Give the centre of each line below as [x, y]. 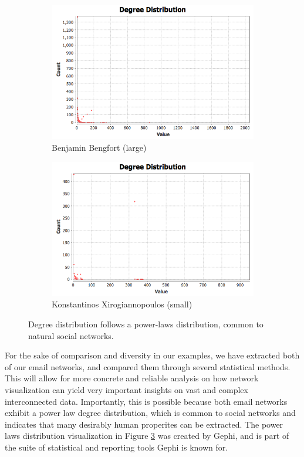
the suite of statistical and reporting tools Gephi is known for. [116, 447]
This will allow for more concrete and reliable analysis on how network [132, 378]
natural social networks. [71, 335]
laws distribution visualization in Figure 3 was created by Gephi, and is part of [147, 436]
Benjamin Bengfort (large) [99, 147]
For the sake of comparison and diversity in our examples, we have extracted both [152, 355]
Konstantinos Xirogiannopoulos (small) [122, 304]
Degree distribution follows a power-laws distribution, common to [146, 324]
